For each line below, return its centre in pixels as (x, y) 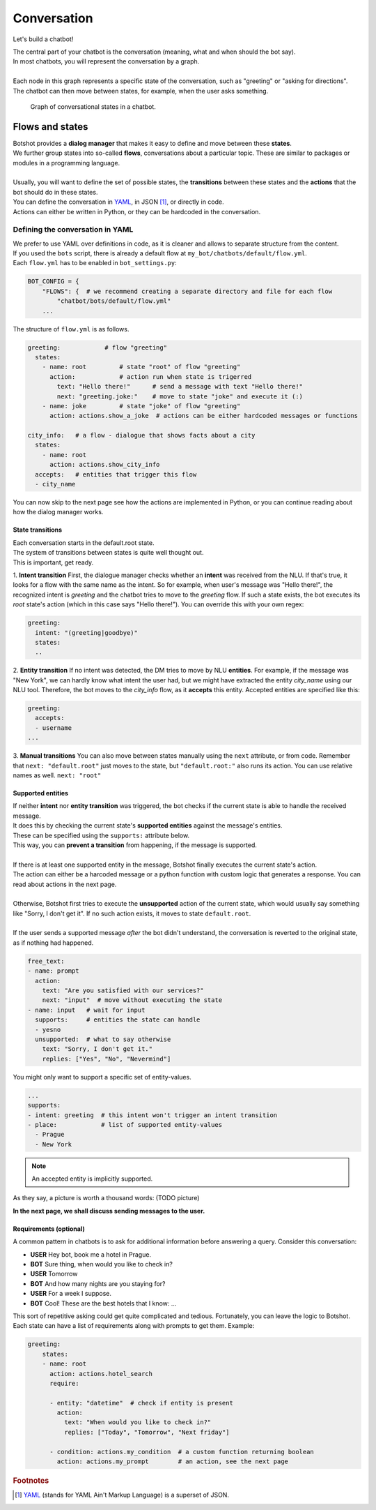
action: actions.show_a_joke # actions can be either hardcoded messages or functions (204, 416)
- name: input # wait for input (86, 1010)
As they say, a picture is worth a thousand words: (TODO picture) (106, 1198)
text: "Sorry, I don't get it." (97, 1049)
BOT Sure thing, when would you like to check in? (102, 1264)
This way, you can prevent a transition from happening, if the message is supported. (135, 845)
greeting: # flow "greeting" (97, 347)
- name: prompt (53, 971)
